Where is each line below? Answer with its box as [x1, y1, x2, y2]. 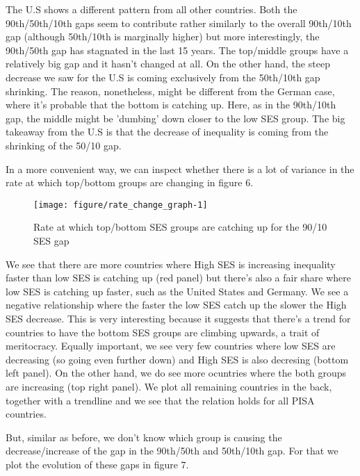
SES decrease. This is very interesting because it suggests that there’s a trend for [6, 311, 351, 325]
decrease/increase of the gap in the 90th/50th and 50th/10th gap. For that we [6, 443, 338, 458]
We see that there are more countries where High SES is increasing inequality [6, 256, 336, 271]
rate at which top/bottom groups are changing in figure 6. [6, 175, 254, 190]
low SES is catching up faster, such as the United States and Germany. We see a [6, 284, 349, 298]
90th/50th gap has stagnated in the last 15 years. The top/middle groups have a [6, 42, 349, 57]
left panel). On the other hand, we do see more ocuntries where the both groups [6, 366, 347, 380]
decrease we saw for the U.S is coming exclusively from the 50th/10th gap [6, 69, 320, 84]
